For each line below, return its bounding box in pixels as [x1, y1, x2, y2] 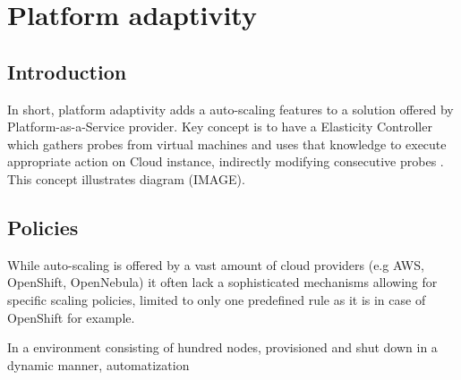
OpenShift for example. [7, 308, 135, 326]
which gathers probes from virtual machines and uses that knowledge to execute [7, 134, 447, 153]
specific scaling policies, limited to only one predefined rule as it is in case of [7, 290, 426, 308]
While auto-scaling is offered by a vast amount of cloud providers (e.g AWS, [7, 255, 424, 274]
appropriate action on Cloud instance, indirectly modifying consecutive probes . [7, 152, 444, 171]
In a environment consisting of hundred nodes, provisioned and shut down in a [7, 338, 438, 357]
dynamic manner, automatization [7, 355, 190, 374]
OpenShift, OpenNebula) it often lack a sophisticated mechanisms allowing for [7, 273, 438, 291]
